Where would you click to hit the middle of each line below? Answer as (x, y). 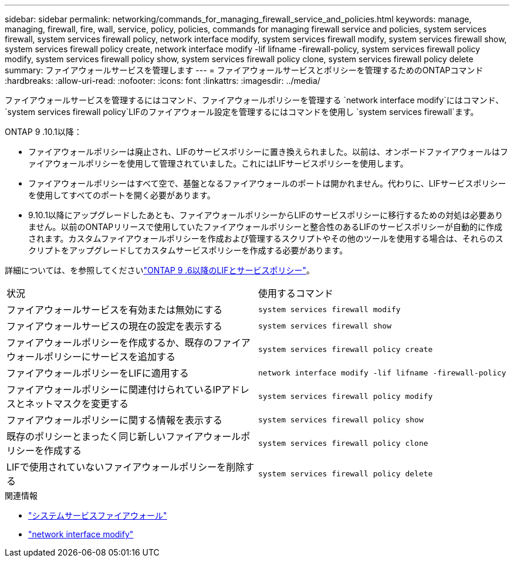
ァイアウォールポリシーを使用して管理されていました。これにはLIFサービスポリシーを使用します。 (218, 163)
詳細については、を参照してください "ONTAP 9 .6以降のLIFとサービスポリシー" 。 (160, 270)
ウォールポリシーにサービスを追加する (91, 357)
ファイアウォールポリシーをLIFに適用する (98, 373)
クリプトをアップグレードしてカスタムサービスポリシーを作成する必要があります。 (188, 250)
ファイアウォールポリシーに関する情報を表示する (115, 420)
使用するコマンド (296, 293)
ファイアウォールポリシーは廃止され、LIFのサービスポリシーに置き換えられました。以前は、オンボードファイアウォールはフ (268, 152)
